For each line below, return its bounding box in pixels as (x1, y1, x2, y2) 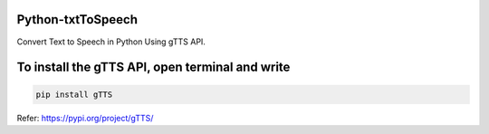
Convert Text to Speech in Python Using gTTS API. (16, 36, 206, 47)
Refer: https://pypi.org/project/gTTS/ (16, 112, 154, 123)
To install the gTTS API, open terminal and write (16, 60, 291, 75)
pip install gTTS (35, 89, 113, 100)
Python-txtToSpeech (16, 12, 139, 27)
